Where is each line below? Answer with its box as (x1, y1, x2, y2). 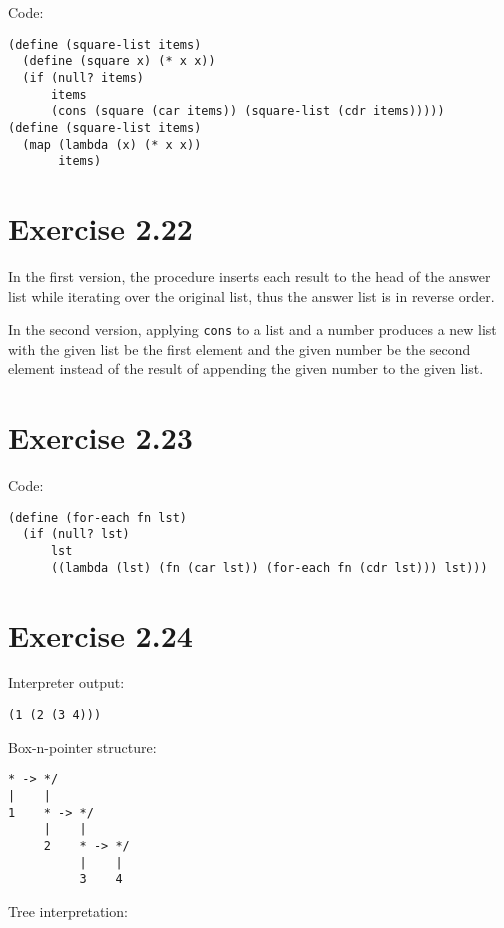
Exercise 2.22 (8, 208, 193, 249)
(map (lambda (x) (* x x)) (22, 137, 202, 152)
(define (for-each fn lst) (8, 510, 187, 525)
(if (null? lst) (22, 527, 130, 542)
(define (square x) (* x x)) (22, 54, 216, 69)
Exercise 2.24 (8, 614, 193, 655)
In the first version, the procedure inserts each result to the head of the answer (8, 265, 491, 286)
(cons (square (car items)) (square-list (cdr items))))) (50, 104, 445, 119)
